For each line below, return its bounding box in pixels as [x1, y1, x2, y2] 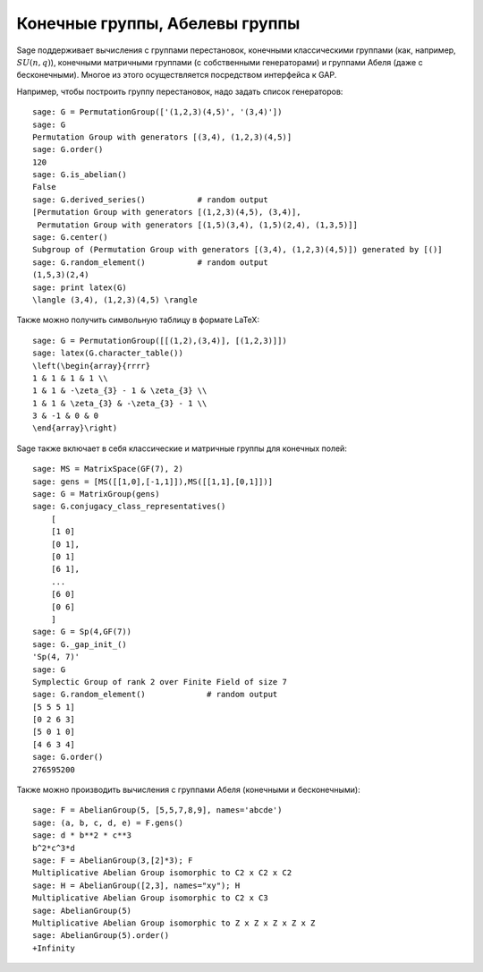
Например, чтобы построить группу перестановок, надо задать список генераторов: [16, 86, 343, 97]
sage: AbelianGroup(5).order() [32, 931, 170, 941]
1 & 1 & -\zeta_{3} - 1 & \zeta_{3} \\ [32, 386, 208, 396]
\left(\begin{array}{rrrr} [32, 361, 151, 371]
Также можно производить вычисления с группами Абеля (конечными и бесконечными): [16, 784, 361, 796]
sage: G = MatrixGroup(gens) [32, 489, 160, 499]
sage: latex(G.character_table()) [32, 348, 183, 358]
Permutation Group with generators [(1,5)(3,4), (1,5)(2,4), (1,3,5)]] [37, 219, 358, 230]
